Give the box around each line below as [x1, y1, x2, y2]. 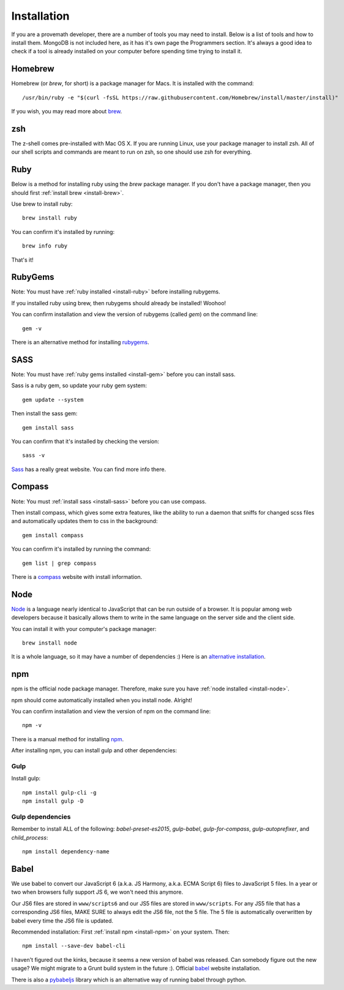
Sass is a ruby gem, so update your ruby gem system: [11, 382, 147, 389]
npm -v [22, 722, 42, 729]
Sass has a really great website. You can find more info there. [11, 466, 166, 473]
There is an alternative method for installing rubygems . [11, 339, 149, 346]
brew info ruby [22, 243, 68, 249]
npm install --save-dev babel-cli [22, 942, 125, 950]
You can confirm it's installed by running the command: [11, 545, 151, 553]
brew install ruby [22, 214, 78, 222]
